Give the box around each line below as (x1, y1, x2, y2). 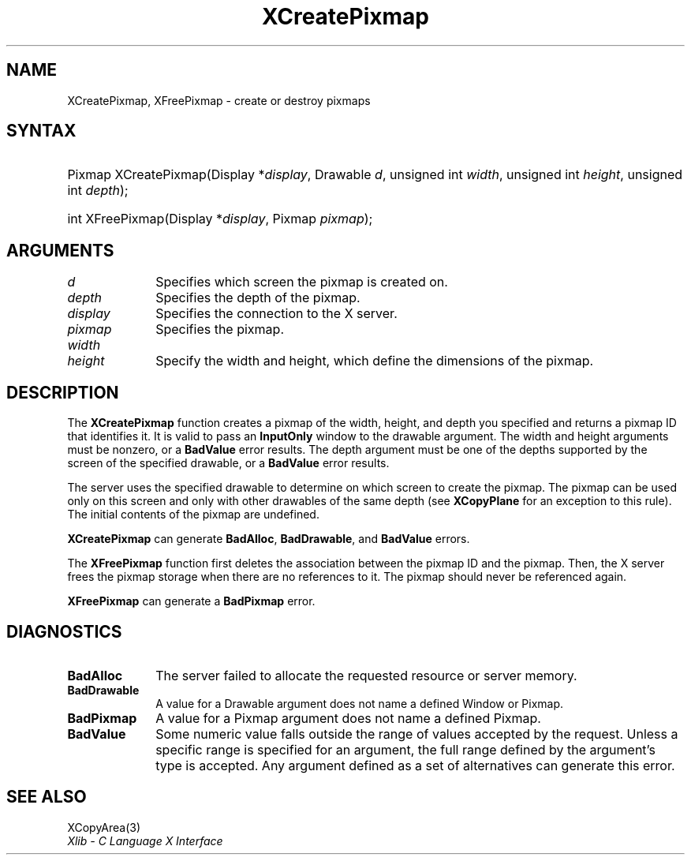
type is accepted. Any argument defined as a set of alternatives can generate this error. (155, 757, 675, 773)
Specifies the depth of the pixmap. (155, 290, 360, 306)
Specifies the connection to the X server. (155, 305, 398, 322)
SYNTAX (6, 121, 77, 141)
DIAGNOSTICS (6, 621, 122, 642)
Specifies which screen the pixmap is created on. (155, 274, 448, 290)
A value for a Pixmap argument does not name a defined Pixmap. (155, 709, 541, 726)
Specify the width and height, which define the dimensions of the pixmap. (155, 353, 594, 369)
